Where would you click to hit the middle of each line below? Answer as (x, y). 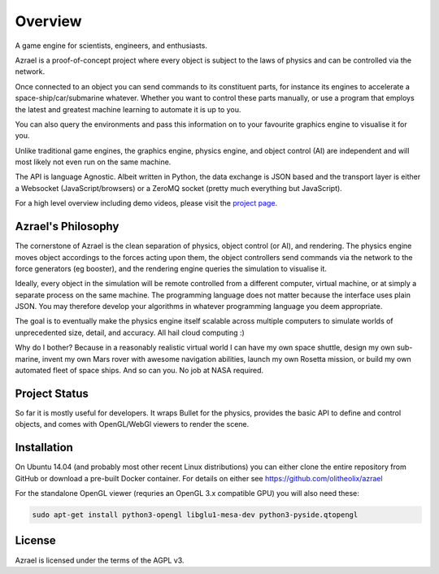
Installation (44, 448)
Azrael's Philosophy (67, 226)
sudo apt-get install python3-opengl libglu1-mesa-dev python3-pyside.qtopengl (195, 515)
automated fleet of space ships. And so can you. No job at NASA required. (139, 371)
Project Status (52, 393)
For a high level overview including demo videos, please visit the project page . (146, 203)
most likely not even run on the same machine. (93, 162)
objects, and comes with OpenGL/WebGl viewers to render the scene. (132, 424)
